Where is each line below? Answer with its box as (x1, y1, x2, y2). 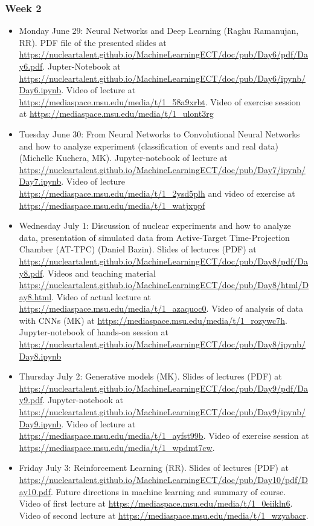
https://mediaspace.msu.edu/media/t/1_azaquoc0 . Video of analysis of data (19, 302, 303, 315)
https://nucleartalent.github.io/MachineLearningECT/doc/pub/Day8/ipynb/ (19, 338, 306, 350)
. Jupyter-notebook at (42, 393, 123, 406)
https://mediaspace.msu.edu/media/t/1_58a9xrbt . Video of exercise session (19, 95, 301, 108)
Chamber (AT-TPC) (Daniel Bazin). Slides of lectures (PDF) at (19, 243, 257, 255)
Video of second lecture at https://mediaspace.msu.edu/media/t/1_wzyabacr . (19, 508, 309, 521)
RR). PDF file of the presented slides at (19, 36, 167, 48)
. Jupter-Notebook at (42, 60, 121, 72)
